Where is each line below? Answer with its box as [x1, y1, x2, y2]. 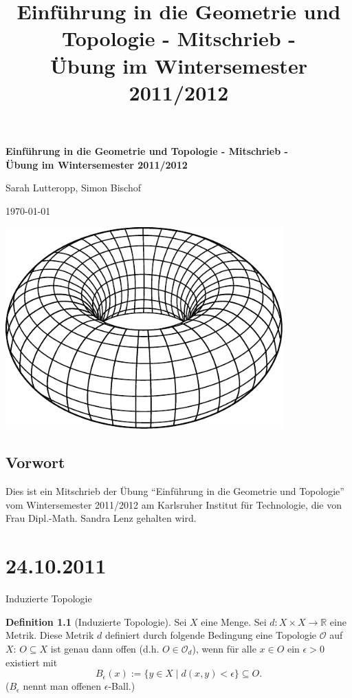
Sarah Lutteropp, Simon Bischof [5, 180, 141, 195]
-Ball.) [108, 679, 135, 693]
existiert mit [5, 655, 58, 669]
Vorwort [5, 452, 65, 473]
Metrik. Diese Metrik [5, 628, 94, 642]
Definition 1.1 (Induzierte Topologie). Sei [5, 614, 187, 628]
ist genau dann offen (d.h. [50, 641, 159, 655]
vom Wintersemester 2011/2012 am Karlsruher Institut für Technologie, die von [5, 497, 342, 511]
